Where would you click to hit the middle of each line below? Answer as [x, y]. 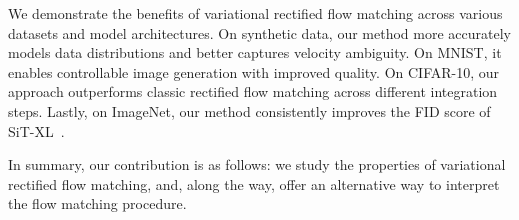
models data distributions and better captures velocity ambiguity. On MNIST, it [255, 52]
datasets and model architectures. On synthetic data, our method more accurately [259, 32]
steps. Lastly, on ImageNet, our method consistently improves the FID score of [249, 110]
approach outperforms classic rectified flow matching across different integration [253, 91]
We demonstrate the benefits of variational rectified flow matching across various [255, 13]
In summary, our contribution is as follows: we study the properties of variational [257, 164]
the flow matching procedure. [97, 203]
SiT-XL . [36, 130]
